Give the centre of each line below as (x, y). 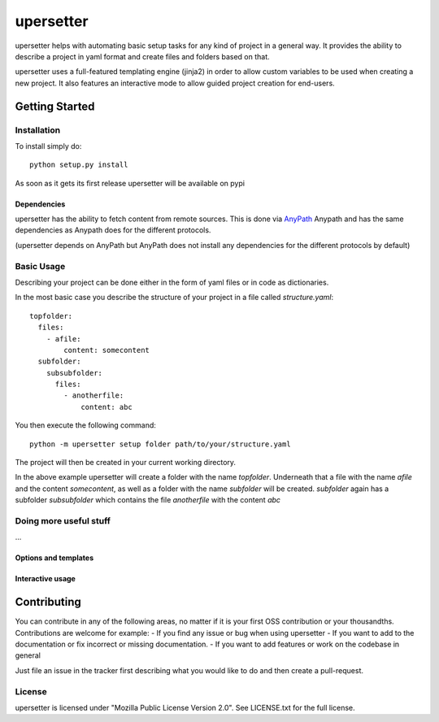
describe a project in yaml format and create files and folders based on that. (142, 56)
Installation (38, 130)
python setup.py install (79, 165)
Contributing (48, 602)
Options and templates (54, 558)
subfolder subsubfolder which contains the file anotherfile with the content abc (148, 500)
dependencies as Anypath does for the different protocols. (113, 230)
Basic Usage (40, 266)
